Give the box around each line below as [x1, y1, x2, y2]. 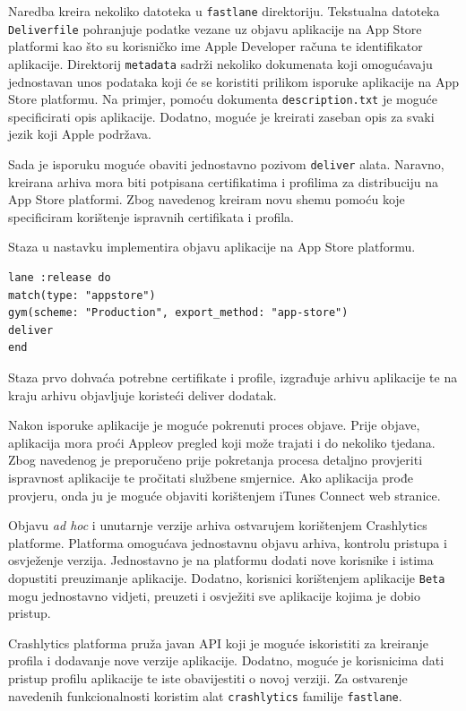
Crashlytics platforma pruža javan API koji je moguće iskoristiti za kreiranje [8, 633, 428, 652]
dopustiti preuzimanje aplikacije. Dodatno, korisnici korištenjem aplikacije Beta [8, 568, 445, 587]
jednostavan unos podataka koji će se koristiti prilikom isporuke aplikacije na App [8, 72, 459, 90]
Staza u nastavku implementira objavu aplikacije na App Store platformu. [8, 237, 416, 256]
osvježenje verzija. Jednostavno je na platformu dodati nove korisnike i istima [8, 551, 434, 570]
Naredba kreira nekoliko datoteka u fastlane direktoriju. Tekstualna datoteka [8, 2, 440, 20]
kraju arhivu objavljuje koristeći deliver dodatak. [8, 385, 277, 404]
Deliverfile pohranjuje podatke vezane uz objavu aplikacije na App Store [8, 19, 422, 38]
